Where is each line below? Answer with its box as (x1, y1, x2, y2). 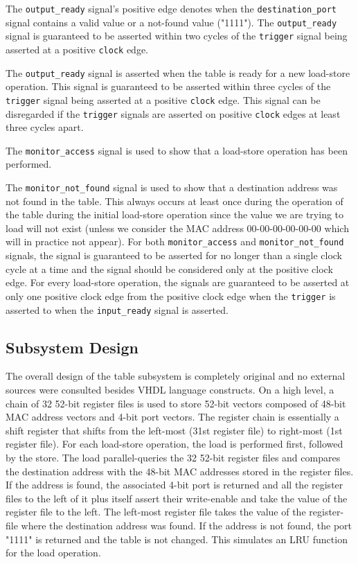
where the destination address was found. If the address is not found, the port (21, 518, 352, 532)
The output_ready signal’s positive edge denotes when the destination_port (6, 1, 337, 15)
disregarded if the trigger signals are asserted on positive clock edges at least (6, 106, 341, 121)
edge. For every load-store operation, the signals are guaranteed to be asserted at (6, 275, 350, 290)
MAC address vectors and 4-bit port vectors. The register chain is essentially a (6, 409, 339, 424)
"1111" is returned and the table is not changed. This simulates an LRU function (6, 531, 348, 546)
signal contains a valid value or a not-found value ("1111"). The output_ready (6, 15, 337, 29)
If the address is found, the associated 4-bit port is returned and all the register (6, 477, 343, 492)
